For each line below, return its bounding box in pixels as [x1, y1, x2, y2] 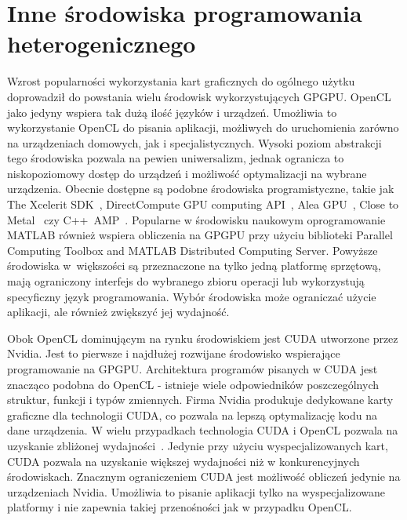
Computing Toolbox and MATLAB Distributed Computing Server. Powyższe [7, 242, 378, 258]
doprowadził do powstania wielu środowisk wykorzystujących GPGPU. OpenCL [7, 88, 391, 104]
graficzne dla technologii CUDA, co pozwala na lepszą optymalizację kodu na [7, 406, 378, 423]
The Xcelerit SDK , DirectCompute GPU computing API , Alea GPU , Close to [7, 196, 399, 213]
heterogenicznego [7, 27, 196, 60]
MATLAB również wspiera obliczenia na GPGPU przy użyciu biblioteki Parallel [7, 227, 393, 243]
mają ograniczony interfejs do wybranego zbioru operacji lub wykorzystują [7, 273, 365, 289]
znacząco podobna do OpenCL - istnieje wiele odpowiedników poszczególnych [7, 376, 379, 392]
